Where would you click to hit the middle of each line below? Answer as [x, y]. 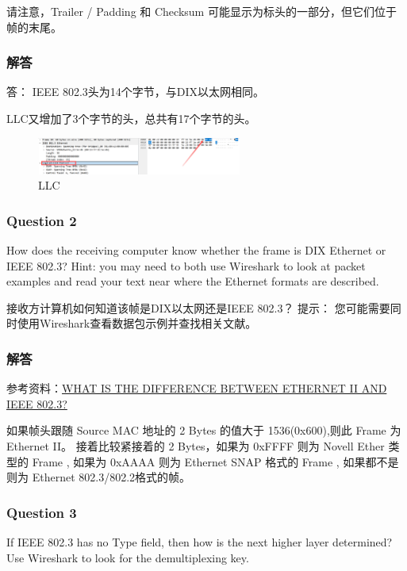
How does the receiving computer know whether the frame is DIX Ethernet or [196, 249]
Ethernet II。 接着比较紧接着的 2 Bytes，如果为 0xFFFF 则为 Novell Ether [196, 445]
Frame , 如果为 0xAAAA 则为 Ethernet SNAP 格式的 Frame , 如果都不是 [215, 461]
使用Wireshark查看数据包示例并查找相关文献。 [137, 323]
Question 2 [42, 220]
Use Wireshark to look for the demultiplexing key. [128, 557]
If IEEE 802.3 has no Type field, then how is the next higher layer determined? [200, 541]
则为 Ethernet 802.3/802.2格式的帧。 [99, 477]
